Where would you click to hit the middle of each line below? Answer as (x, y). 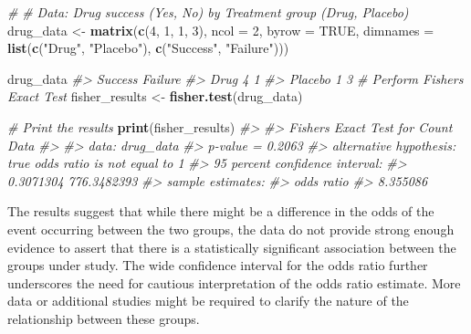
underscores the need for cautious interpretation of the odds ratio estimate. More (234, 282)
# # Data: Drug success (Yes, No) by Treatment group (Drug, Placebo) (208, 12)
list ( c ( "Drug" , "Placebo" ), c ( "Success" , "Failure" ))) (148, 48)
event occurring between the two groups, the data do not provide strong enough (231, 229)
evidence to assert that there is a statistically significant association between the (232, 247)
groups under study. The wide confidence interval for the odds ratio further (218, 265)
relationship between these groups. (104, 318)
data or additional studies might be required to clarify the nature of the (208, 301)
